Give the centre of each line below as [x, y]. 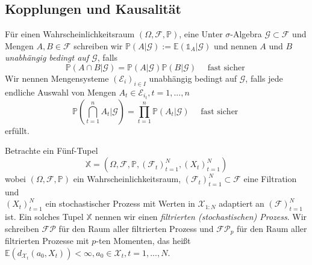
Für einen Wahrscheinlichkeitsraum [70, 34]
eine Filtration [270, 179]
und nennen [236, 45]
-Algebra [246, 34]
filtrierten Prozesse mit [47, 241]
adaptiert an [242, 203]
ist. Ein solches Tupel [44, 217]
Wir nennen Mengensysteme [57, 78]
